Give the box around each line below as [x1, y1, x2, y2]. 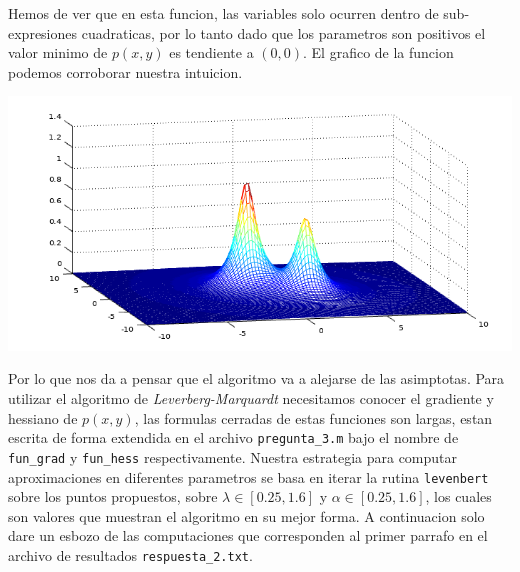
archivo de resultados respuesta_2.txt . [8, 544, 253, 565]
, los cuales [425, 486, 492, 507]
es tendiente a [169, 42, 254, 63]
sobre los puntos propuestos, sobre [8, 486, 218, 507]
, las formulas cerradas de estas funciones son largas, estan [134, 407, 493, 428]
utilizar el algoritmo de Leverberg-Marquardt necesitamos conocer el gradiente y [8, 388, 494, 409]
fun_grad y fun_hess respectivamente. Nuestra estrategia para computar [8, 446, 458, 467]
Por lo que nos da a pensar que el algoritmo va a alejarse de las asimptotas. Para [8, 368, 505, 389]
